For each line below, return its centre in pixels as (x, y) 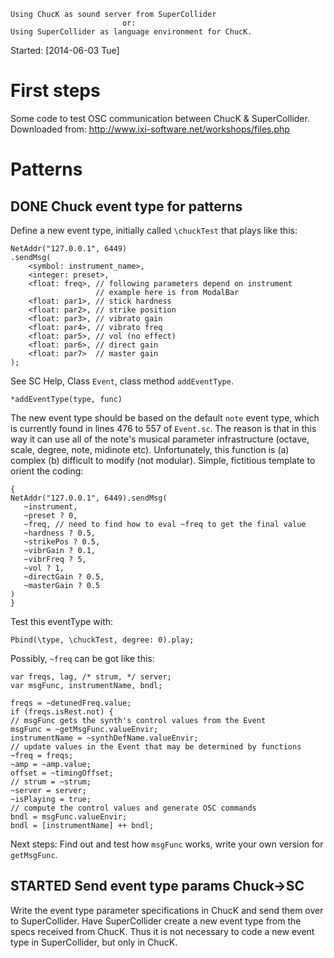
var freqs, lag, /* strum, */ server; (91, 676)
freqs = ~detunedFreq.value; (71, 703)
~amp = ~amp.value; (51, 764)
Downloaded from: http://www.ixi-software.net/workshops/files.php (150, 129)
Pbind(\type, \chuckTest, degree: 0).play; (102, 640)
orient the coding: (47, 471)
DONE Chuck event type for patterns (126, 206)
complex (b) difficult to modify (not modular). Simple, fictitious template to (163, 460)
